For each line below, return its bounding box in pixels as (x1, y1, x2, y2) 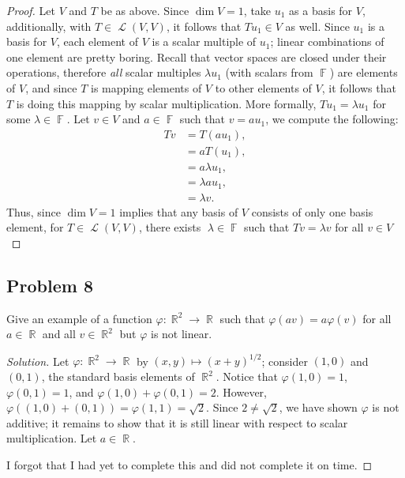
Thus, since (6, 203, 61, 220)
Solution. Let (6, 352, 69, 369)
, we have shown (279, 399, 358, 416)
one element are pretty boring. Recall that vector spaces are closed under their (6, 48, 387, 65)
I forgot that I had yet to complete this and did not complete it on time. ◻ (6, 457, 373, 473)
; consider (261, 352, 308, 369)
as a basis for (289, 2, 353, 18)
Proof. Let (6, 2, 55, 18)
